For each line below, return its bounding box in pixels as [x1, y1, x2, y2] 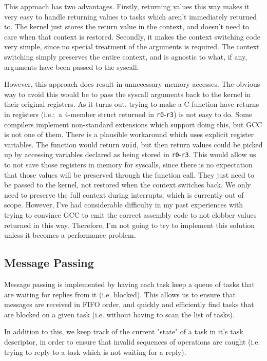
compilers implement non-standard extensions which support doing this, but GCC [4, 119, 262, 129]
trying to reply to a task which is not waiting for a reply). [4, 346, 186, 357]
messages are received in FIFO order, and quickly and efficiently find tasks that [4, 299, 254, 310]
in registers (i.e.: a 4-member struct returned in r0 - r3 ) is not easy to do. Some [4, 108, 253, 119]
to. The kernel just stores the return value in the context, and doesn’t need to [4, 21, 249, 32]
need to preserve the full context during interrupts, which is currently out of [4, 189, 244, 200]
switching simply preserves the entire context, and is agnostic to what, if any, [4, 51, 247, 62]
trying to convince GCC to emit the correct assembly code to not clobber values [4, 210, 257, 220]
